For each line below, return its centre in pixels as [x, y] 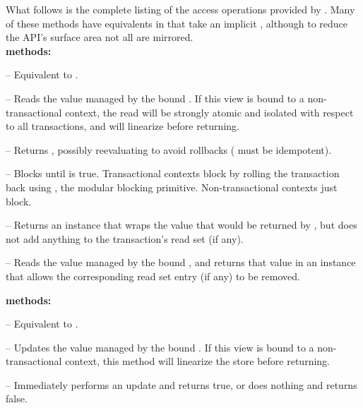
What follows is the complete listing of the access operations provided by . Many [180, 9]
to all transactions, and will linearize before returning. [123, 126]
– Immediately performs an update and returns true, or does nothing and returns [181, 384]
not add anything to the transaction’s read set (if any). [125, 238]
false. [17, 398]
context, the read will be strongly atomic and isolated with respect [209, 112]
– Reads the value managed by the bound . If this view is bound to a [155, 98]
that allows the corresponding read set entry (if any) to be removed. [153, 276]
